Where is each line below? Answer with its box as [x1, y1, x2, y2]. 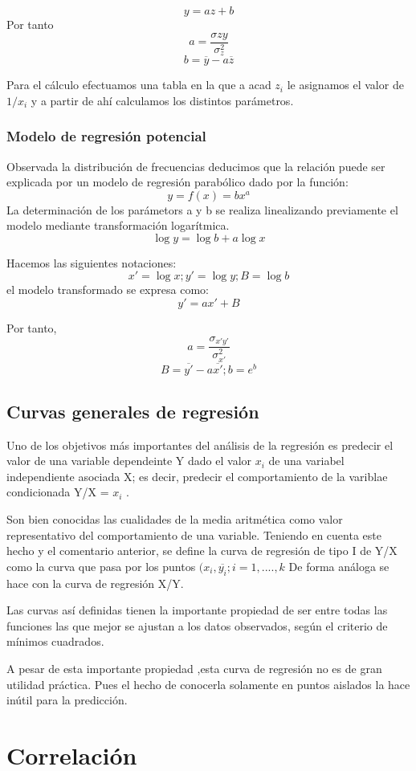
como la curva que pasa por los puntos [6, 557, 196, 574]
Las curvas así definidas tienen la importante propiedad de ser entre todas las [6, 602, 388, 618]
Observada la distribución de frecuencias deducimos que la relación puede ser [6, 157, 385, 174]
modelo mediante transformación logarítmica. [6, 217, 230, 234]
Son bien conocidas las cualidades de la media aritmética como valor [6, 511, 343, 528]
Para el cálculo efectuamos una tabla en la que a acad [6, 76, 271, 93]
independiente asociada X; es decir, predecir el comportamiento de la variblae [6, 467, 388, 484]
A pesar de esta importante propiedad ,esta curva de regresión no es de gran [6, 659, 382, 676]
